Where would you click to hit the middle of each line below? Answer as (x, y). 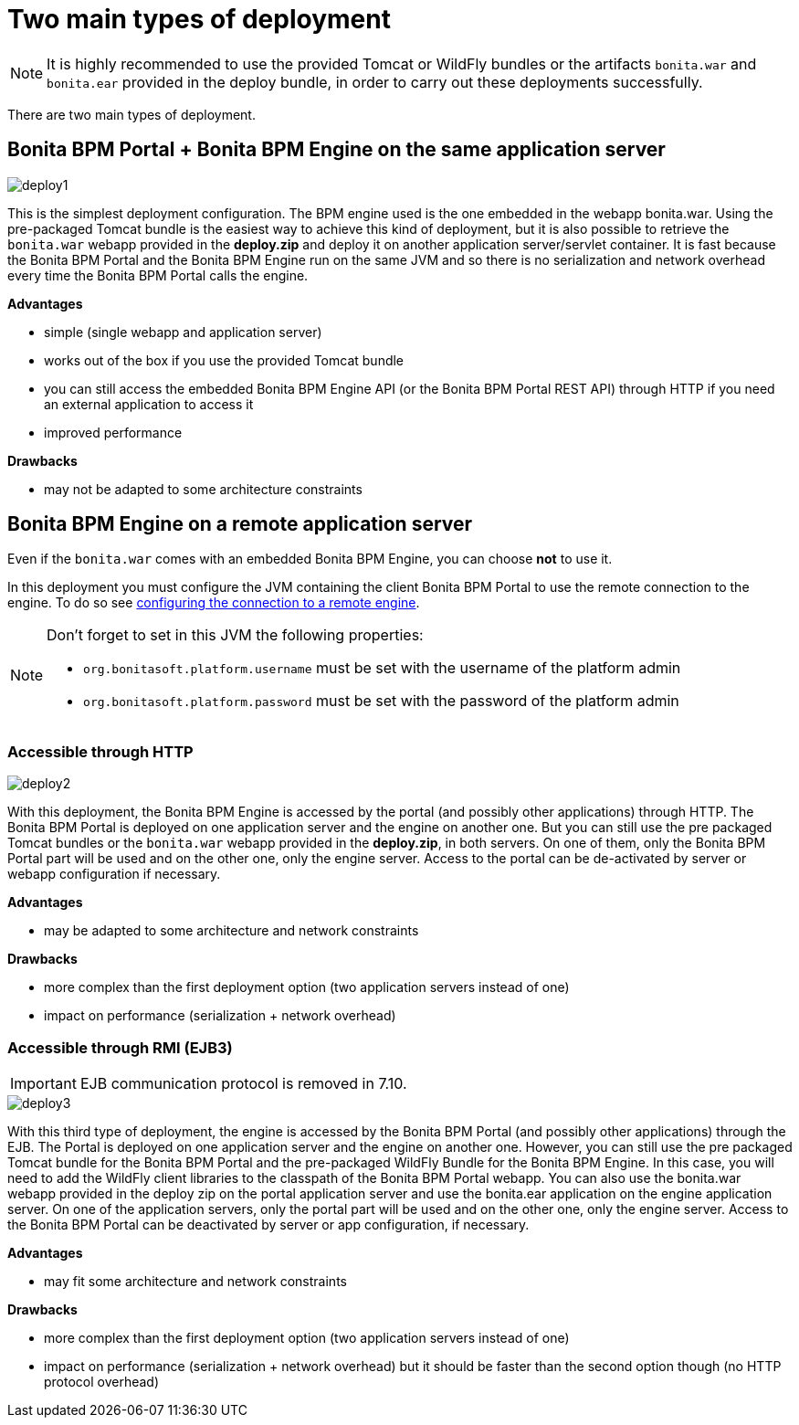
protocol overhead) (102, 1381)
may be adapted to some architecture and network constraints (231, 931)
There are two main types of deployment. (131, 114)
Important (43, 1083)
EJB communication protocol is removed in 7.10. (243, 1083)
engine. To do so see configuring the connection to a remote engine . (214, 603)
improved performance (113, 432)
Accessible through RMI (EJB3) (120, 1047)
